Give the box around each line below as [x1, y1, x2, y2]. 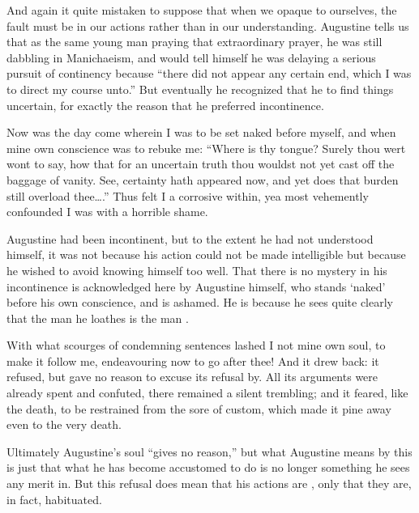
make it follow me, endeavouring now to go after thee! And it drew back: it [6, 352, 379, 369]
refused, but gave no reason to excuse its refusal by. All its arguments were [6, 368, 378, 385]
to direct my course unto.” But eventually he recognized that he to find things [6, 80, 394, 97]
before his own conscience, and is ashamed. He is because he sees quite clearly [6, 294, 393, 311]
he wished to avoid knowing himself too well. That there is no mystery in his [6, 261, 387, 278]
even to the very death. [6, 416, 122, 433]
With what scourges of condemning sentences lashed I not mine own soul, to [6, 337, 386, 354]
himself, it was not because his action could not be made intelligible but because [6, 246, 406, 263]
